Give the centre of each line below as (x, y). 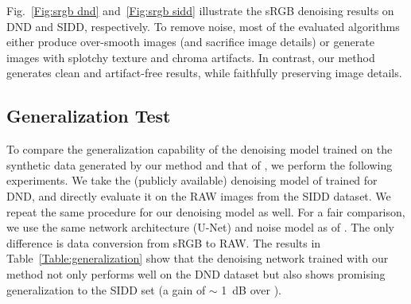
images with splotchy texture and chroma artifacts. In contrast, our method (191, 57)
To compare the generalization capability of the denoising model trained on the (200, 149)
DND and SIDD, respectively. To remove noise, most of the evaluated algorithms (203, 26)
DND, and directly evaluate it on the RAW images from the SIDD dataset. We (199, 195)
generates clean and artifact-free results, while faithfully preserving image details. (204, 73)
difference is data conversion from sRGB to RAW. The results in (164, 242)
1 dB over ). (251, 289)
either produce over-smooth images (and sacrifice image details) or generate (190, 42)
